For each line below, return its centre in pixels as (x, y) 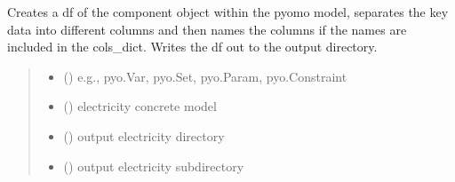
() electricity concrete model (140, 106)
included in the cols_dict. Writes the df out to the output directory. (192, 47)
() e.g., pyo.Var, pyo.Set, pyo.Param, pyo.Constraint (205, 76)
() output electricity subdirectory (154, 166)
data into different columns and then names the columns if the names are (207, 29)
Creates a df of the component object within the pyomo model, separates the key (228, 12)
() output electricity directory (144, 135)
